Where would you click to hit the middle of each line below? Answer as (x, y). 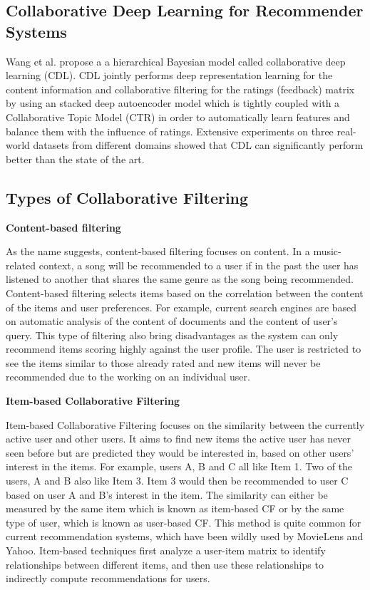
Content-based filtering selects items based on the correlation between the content (185, 293)
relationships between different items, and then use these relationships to (165, 564)
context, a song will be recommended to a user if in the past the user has (199, 265)
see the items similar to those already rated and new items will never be (163, 362)
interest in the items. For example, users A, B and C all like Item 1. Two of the (179, 466)
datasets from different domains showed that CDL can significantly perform (198, 145)
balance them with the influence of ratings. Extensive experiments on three (170, 131)
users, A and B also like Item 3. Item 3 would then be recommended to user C (177, 481)
